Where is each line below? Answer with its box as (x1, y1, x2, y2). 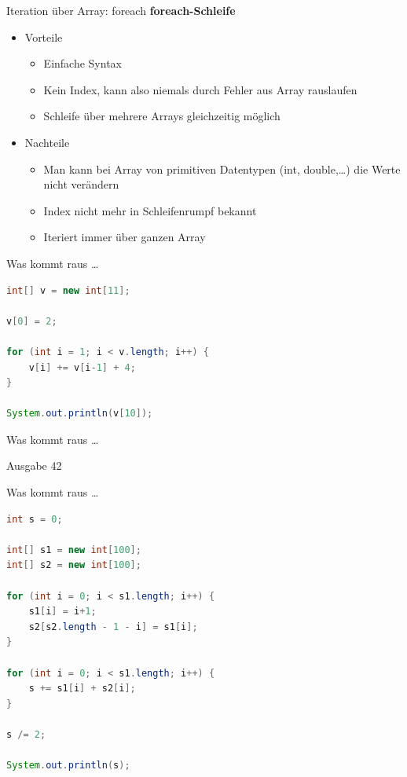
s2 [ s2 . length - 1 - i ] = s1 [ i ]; (28, 621, 198, 632)
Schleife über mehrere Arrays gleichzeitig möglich (43, 108, 280, 124)
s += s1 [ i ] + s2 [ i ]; (28, 683, 136, 695)
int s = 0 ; (6, 513, 63, 525)
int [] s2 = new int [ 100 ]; (6, 559, 141, 571)
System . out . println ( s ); (6, 760, 130, 772)
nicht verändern (43, 176, 119, 192)
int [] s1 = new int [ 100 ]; (6, 544, 141, 555)
